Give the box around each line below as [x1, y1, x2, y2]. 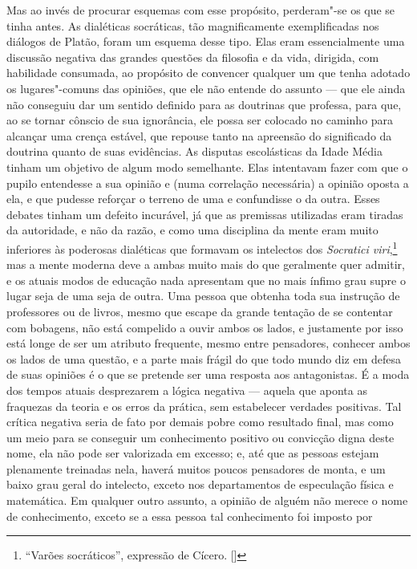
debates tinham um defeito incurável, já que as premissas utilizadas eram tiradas [6, 205, 403, 222]
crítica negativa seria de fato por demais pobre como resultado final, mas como [6, 413, 394, 430]
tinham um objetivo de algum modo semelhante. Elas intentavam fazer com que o [6, 158, 408, 175]
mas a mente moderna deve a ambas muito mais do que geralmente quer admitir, [6, 256, 405, 273]
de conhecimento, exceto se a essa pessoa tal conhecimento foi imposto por [6, 507, 373, 524]
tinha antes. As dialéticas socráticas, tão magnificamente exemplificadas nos [6, 17, 379, 34]
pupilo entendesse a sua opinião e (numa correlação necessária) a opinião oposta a [6, 174, 409, 191]
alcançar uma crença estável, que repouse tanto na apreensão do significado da [6, 127, 392, 144]
